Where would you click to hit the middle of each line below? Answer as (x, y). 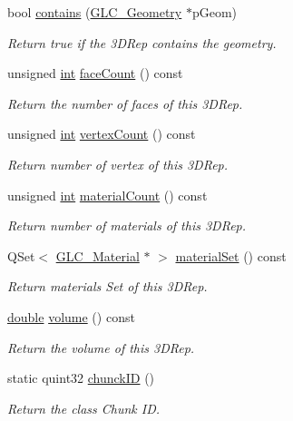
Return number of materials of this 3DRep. (127, 225)
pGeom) (215, 12)
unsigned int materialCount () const (107, 195)
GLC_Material (98, 255)
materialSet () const (231, 255)
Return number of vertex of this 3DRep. (118, 164)
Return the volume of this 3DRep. (101, 347)
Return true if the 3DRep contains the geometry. (142, 42)
